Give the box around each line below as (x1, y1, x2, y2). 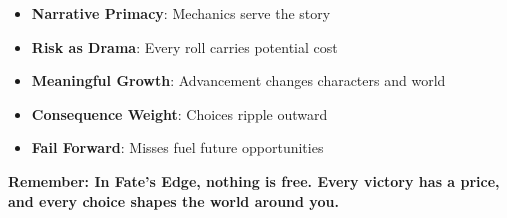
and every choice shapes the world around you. (8, 190, 339, 211)
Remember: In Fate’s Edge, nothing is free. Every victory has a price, (8, 170, 500, 191)
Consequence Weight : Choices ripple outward (31, 103, 328, 124)
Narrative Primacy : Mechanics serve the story (31, 3, 331, 23)
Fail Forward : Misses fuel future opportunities (31, 137, 324, 158)
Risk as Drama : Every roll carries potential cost (31, 36, 338, 57)
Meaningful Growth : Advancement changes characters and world (31, 70, 446, 91)
